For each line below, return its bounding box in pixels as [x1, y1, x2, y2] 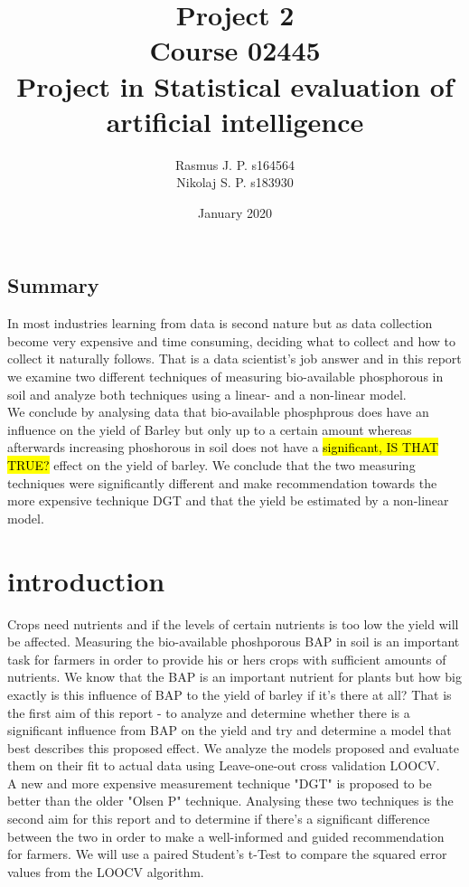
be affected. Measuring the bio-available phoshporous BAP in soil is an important [7, 632, 460, 651]
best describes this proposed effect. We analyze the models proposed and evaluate [7, 738, 459, 757]
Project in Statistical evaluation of [16, 67, 454, 104]
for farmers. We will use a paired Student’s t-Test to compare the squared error [7, 845, 447, 863]
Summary [7, 271, 99, 299]
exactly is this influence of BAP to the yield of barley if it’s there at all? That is [7, 684, 452, 703]
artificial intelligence [106, 102, 364, 139]
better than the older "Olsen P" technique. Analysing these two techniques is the [7, 791, 454, 810]
